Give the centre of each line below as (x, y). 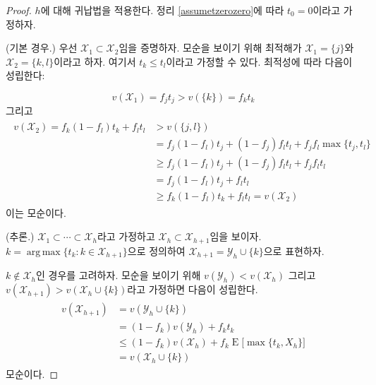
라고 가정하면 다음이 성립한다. (193, 289)
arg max (43, 252)
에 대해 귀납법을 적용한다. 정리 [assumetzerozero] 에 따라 (162, 10)
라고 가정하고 (126, 236)
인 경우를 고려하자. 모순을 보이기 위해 (119, 275)
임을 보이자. (236, 236)
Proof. (19, 10)
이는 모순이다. (36, 212)
